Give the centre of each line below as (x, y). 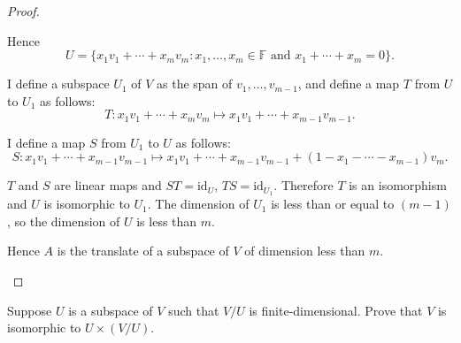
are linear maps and (108, 185)
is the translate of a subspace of (143, 251)
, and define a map (349, 84)
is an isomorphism (398, 185)
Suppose (30, 310)
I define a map (46, 142)
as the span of (195, 84)
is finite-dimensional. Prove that (336, 310)
